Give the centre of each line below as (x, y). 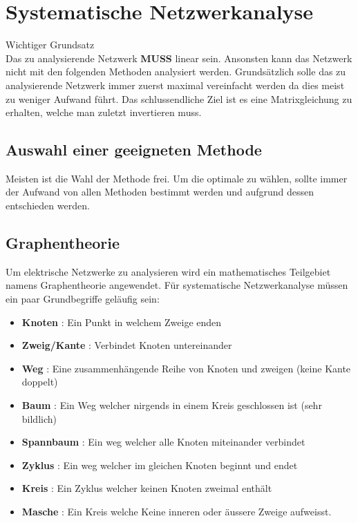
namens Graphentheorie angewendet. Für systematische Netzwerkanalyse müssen (177, 285)
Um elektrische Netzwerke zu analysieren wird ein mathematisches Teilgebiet (168, 271)
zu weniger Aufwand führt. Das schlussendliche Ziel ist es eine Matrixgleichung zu (179, 98)
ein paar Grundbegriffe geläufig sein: (83, 299)
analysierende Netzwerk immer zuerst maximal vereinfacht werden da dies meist (175, 85)
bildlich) (39, 418)
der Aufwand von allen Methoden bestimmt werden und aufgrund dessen (160, 192)
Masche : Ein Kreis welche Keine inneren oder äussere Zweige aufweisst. (177, 511)
